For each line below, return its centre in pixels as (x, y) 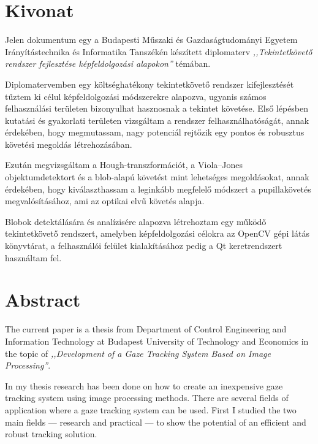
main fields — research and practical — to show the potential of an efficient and (156, 422)
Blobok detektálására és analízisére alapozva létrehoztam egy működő (136, 221)
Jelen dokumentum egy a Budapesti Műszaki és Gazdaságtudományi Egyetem (151, 40)
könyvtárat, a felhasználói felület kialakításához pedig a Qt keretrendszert (144, 246)
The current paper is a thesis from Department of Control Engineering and (146, 329)
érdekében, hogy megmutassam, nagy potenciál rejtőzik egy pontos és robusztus (155, 132)
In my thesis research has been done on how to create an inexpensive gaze (144, 385)
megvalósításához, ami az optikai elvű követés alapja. (105, 201)
